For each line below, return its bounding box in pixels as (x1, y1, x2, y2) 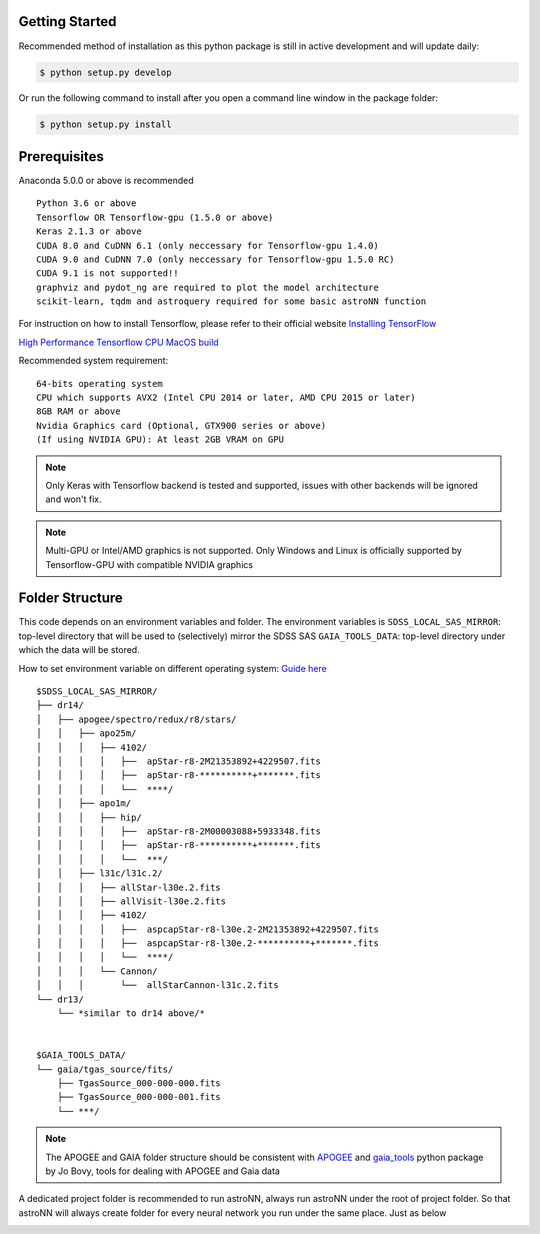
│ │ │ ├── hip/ (36, 811, 142, 823)
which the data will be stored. (18, 644, 140, 656)
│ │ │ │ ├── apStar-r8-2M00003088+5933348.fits (36, 825, 322, 837)
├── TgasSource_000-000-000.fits (56, 1077, 222, 1089)
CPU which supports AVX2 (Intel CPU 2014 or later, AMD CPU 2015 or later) (36, 392, 416, 404)
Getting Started (18, 13, 117, 30)
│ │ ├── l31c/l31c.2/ (36, 868, 164, 879)
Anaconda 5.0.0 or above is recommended (18, 174, 194, 186)
